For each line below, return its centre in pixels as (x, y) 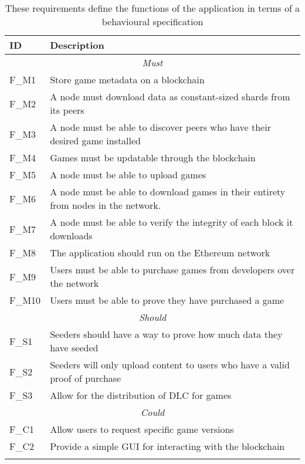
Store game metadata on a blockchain (127, 79)
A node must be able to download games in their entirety (168, 192)
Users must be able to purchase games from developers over (172, 270)
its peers (67, 110)
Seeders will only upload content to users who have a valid (170, 365)
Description (77, 45)
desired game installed (96, 140)
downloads (71, 236)
